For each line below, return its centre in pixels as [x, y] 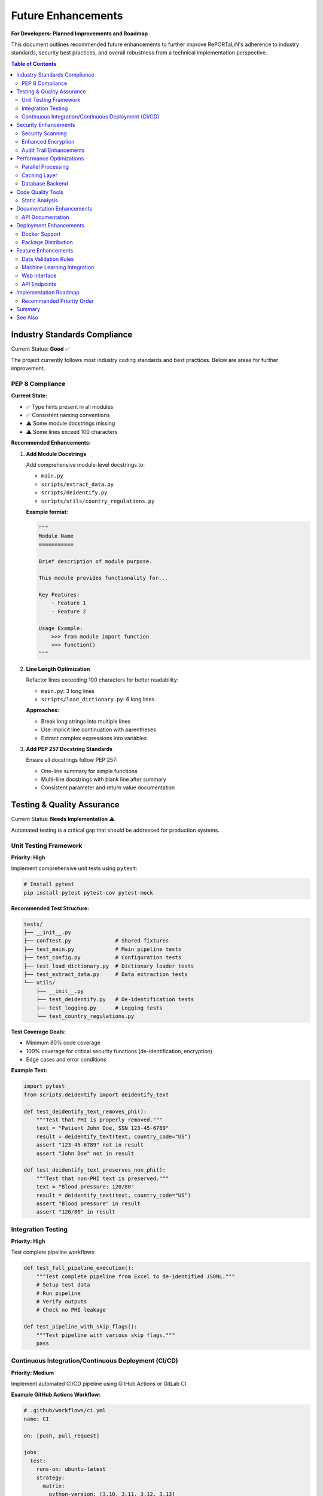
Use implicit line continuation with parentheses [99, 729]
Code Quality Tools [40, 192]
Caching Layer [40, 175]
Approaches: [43, 710]
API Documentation [45, 217]
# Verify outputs [62, 1302]
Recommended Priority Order [58, 301]
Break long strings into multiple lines [86, 721]
